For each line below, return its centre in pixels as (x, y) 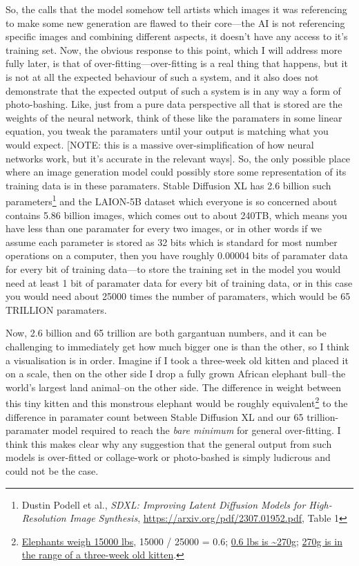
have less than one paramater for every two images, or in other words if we (164, 228)
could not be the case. (52, 470)
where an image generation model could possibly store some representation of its (176, 172)
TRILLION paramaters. (56, 309)
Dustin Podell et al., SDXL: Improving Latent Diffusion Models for (164, 504)
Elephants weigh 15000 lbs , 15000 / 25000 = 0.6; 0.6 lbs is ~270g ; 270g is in (182, 541)
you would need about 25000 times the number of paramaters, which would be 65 (178, 296)
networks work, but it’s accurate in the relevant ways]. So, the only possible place (178, 158)
